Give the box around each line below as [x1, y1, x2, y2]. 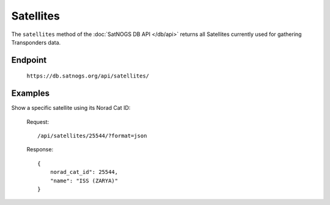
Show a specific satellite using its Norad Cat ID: [11, 104, 131, 112]
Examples [11, 88, 50, 99]
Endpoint [11, 55, 47, 65]
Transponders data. [11, 38, 61, 46]
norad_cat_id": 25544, [50, 168, 119, 176]
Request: [26, 118, 49, 125]
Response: [26, 146, 54, 153]
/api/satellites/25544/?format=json [37, 132, 147, 140]
